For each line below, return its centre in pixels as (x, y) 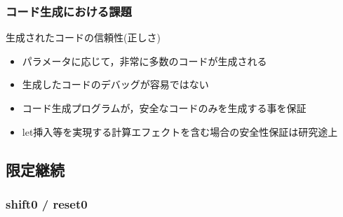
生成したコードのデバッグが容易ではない (115, 84)
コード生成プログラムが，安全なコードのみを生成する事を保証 (164, 108)
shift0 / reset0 (47, 203)
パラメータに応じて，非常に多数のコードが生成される (144, 61)
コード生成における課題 (69, 11)
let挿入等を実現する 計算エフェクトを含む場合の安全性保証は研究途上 (180, 131)
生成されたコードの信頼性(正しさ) (83, 37)
